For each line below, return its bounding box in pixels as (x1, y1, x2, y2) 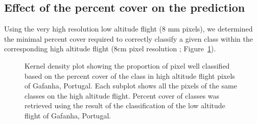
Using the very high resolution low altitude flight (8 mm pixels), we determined (4, 23, 253, 34)
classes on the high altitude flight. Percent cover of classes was (25, 90, 220, 101)
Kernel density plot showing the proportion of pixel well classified (25, 60, 230, 71)
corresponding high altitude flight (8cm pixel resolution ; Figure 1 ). (4, 43, 216, 54)
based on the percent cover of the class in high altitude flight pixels (25, 70, 235, 81)
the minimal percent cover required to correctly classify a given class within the (4, 33, 253, 44)
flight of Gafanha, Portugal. (25, 110, 111, 120)
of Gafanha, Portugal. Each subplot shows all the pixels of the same (25, 80, 237, 91)
